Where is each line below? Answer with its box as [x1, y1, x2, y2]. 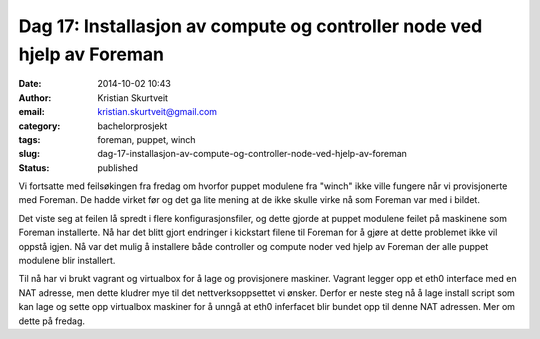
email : [18, 106, 45, 118]
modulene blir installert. [18, 255, 116, 267]
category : [18, 120, 61, 132]
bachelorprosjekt [97, 120, 168, 132]
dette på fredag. [18, 315, 85, 327]
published [97, 161, 139, 174]
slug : [18, 148, 40, 160]
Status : [18, 161, 50, 174]
